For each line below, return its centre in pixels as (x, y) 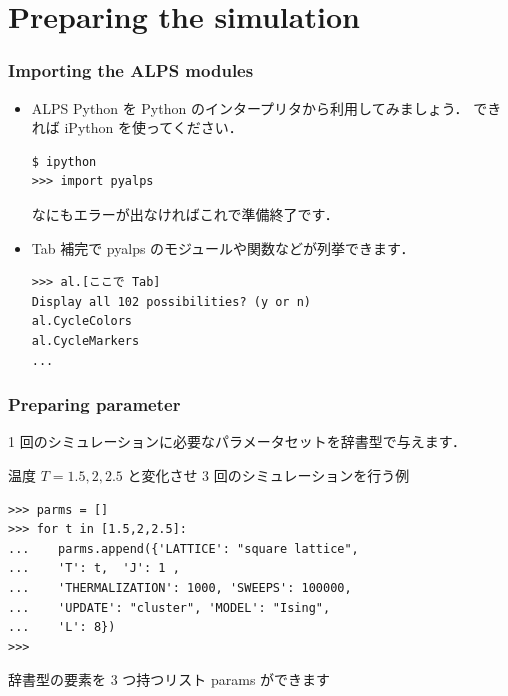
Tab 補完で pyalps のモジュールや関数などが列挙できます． (223, 247)
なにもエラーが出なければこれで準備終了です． (185, 213)
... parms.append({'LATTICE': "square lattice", (183, 548)
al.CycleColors (82, 321)
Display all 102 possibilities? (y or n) (171, 301)
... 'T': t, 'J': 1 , (94, 568)
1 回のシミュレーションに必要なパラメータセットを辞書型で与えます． (237, 441)
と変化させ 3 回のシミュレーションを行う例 (268, 474)
